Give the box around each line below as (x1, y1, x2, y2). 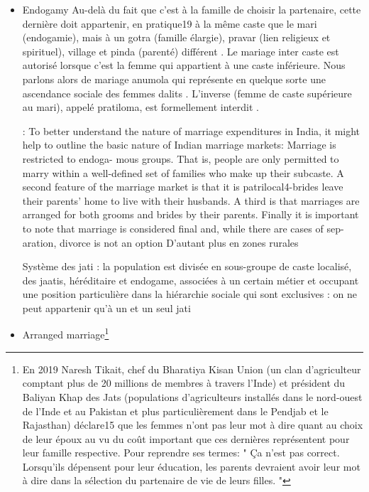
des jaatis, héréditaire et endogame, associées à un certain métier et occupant (22, 272, 359, 287)
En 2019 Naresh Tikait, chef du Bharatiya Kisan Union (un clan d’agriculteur (22, 361, 361, 376)
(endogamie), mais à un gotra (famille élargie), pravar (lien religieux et (22, 30, 331, 45)
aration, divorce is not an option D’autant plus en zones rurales (22, 235, 299, 250)
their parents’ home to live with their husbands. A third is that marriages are (22, 193, 360, 208)
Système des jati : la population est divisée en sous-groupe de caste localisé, (22, 259, 352, 274)
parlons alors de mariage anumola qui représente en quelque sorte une (22, 71, 326, 86)
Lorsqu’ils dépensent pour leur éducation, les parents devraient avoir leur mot (22, 459, 360, 474)
